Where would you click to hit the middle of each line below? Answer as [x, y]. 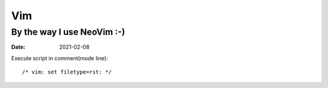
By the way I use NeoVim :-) [68, 32]
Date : [18, 47]
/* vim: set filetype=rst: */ [67, 72]
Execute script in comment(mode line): [60, 58]
